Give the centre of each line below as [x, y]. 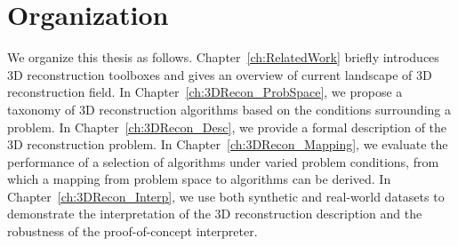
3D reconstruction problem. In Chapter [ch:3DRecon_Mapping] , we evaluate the [228, 144]
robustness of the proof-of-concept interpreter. [133, 231]
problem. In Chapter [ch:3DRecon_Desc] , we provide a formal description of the [227, 127]
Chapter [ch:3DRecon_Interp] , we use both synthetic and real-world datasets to [226, 196]
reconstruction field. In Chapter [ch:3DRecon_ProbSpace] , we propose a [205, 92]
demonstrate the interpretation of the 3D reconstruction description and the [215, 214]
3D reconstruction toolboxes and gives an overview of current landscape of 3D [220, 74]
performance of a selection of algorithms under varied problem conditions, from [223, 161]
